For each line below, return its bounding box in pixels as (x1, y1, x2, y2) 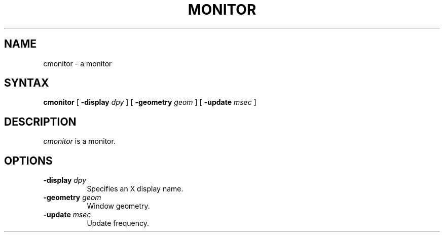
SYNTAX (4, 76, 49, 90)
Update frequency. (87, 219, 150, 228)
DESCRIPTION (4, 115, 77, 128)
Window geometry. (87, 202, 150, 211)
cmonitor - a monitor (43, 59, 112, 68)
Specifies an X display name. (87, 184, 183, 193)
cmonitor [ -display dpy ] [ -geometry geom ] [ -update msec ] (43, 98, 256, 107)
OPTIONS (4, 154, 53, 167)
